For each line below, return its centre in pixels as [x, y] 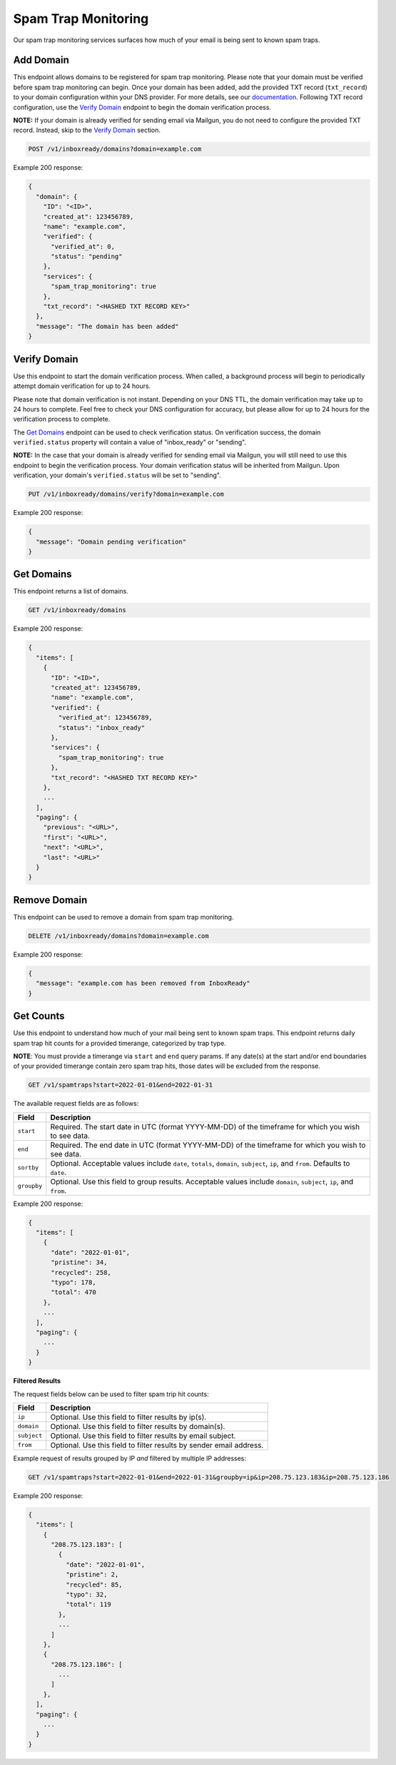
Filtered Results [37, 1381]
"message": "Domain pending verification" [111, 541]
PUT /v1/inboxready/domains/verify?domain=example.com [126, 494]
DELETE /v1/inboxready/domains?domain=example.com [119, 936]
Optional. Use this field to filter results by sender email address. [157, 1445]
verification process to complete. [62, 419]
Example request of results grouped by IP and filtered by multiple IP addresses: [130, 1458]
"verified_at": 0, [83, 246]
